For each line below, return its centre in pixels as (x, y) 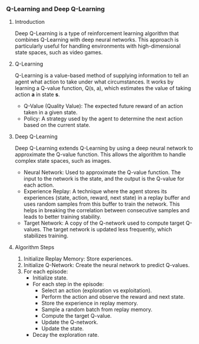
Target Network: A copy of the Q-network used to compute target (104, 223)
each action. (39, 185)
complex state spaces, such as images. (63, 161)
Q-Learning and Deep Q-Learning (56, 9)
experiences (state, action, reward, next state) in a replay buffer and (107, 198)
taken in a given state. (50, 113)
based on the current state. (57, 125)
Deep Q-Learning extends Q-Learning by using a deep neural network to (104, 148)
